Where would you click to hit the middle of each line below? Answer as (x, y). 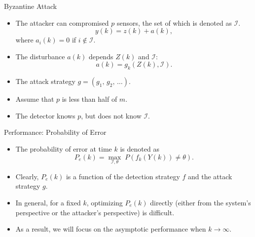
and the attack (210, 176)
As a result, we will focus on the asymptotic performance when (111, 229)
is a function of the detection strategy (123, 176)
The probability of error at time (64, 148)
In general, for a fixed (48, 202)
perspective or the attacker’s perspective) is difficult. (95, 212)
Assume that (35, 99)
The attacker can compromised (62, 22)
